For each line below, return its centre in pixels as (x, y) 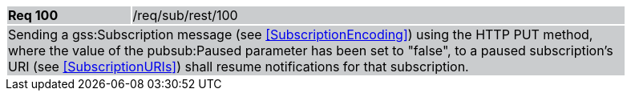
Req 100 (33, 15)
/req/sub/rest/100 (185, 15)
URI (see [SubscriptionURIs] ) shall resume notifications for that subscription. (239, 67)
